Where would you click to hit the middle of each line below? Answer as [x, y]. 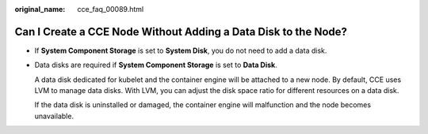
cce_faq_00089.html [111, 9]
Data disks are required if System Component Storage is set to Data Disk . [156, 65]
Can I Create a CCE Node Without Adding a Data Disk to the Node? [181, 32]
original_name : [40, 9]
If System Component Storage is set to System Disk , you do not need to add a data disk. [181, 50]
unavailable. [54, 116]
